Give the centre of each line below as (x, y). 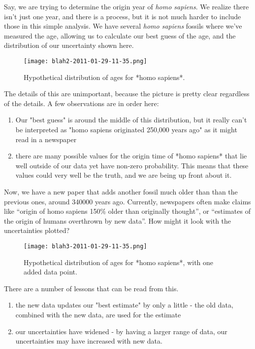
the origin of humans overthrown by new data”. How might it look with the (118, 220)
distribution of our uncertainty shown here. (69, 45)
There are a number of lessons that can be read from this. (91, 288)
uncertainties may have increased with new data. (89, 341)
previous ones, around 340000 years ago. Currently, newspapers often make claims (127, 201)
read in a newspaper (46, 139)
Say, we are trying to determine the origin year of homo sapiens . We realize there (127, 6)
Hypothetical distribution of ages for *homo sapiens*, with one (119, 262)
